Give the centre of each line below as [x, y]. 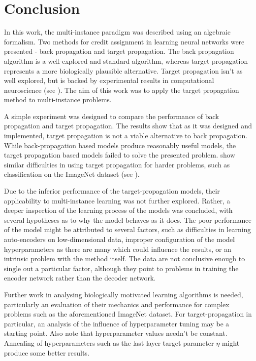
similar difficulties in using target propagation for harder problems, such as [117, 164]
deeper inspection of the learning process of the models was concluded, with [118, 210]
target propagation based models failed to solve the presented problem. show [120, 155]
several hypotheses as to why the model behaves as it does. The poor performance [128, 220]
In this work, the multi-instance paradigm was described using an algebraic [117, 32]
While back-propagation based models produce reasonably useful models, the [120, 145]
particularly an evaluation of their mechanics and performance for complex [117, 304]
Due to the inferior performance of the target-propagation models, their [112, 191]
